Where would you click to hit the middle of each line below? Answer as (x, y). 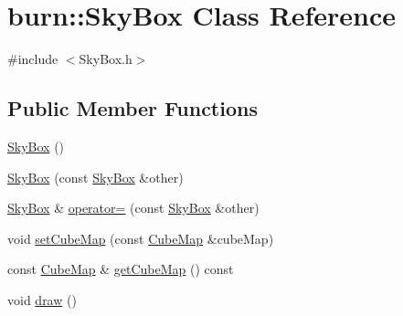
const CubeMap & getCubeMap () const (121, 269)
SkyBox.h (106, 59)
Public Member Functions (133, 108)
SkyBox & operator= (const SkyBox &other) (133, 208)
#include (33, 59)
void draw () (42, 299)
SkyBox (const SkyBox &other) (95, 177)
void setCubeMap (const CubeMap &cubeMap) (141, 238)
